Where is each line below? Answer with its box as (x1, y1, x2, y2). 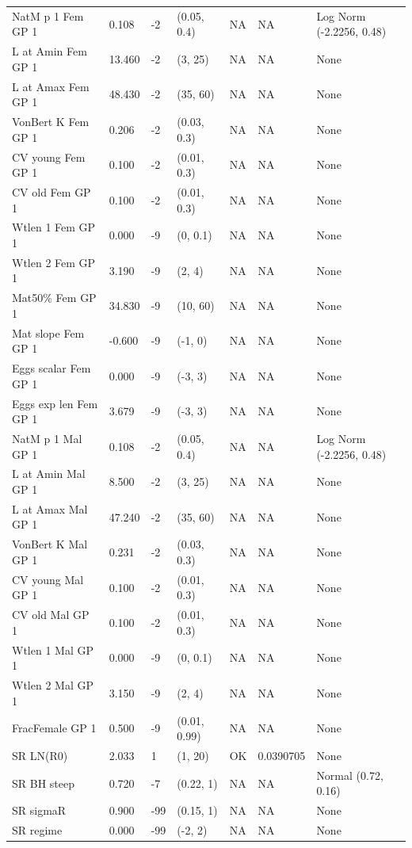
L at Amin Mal (12, 465, 86, 482)
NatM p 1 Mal (12, 430, 82, 446)
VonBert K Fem (12, 113, 90, 130)
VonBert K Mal (12, 536, 88, 552)
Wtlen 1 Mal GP (12, 641, 93, 658)
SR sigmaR (12, 802, 67, 819)
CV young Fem (12, 148, 86, 165)
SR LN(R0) (12, 747, 68, 763)
